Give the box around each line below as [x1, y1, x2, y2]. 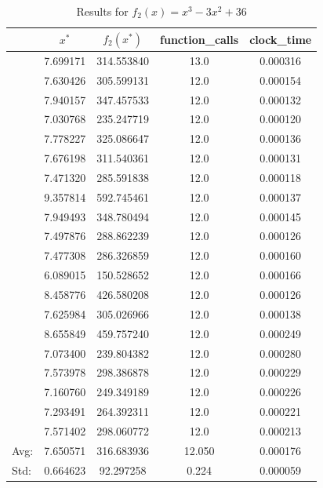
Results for [76, 3, 129, 19]
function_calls [160, 31, 239, 47]
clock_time [249, 31, 312, 47]
